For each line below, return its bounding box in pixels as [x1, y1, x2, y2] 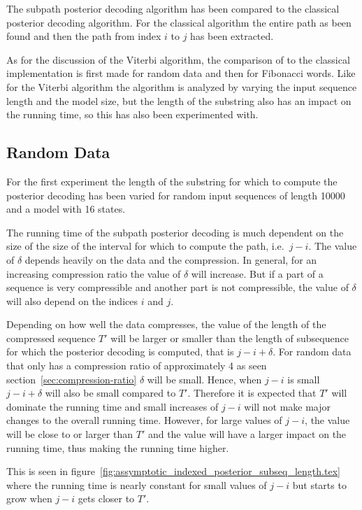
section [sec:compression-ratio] [6, 371, 137, 386]
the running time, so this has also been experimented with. [6, 107, 259, 122]
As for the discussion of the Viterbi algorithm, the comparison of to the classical [6, 52, 350, 66]
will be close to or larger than [6, 427, 133, 441]
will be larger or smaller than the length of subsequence [110, 330, 349, 345]
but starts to [292, 477, 347, 492]
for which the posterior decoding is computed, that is [6, 344, 234, 359]
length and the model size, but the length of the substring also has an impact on [6, 93, 352, 108]
